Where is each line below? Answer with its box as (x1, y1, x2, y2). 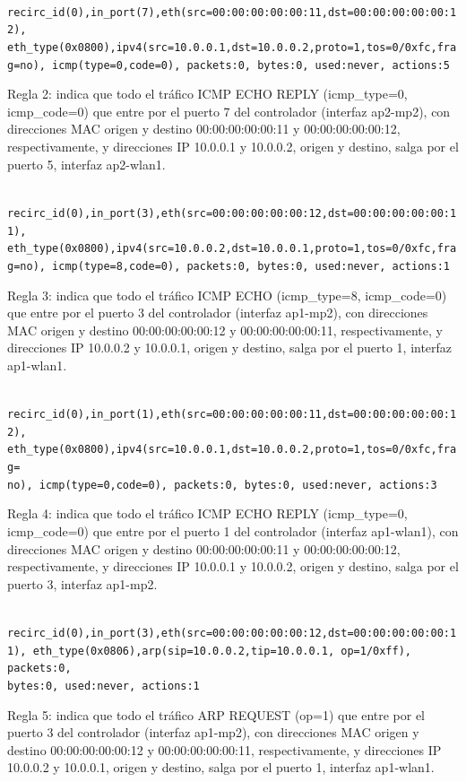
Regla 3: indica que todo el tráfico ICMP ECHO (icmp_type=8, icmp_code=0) (7, 285, 447, 304)
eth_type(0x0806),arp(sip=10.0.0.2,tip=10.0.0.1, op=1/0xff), (32, 644, 412, 657)
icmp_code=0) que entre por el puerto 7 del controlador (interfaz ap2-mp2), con (7, 101, 451, 120)
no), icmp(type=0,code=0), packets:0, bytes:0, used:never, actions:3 (7, 478, 437, 491)
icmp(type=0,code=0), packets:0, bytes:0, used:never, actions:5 (52, 58, 450, 72)
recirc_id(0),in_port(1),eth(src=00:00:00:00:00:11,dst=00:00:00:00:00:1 (7, 408, 457, 421)
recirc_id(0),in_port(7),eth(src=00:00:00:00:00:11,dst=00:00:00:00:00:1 (7, 5, 457, 19)
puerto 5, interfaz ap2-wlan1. (7, 154, 166, 173)
